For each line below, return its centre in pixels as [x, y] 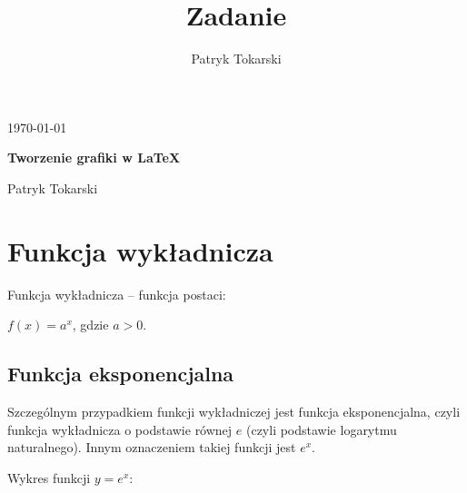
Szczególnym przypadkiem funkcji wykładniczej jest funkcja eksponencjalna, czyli [234, 412]
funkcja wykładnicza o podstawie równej [120, 429]
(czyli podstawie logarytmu [321, 429]
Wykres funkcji [49, 477]
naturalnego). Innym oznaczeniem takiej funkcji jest [152, 447]
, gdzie [90, 325]
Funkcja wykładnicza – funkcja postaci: [117, 294]
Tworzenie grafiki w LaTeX [94, 158]
